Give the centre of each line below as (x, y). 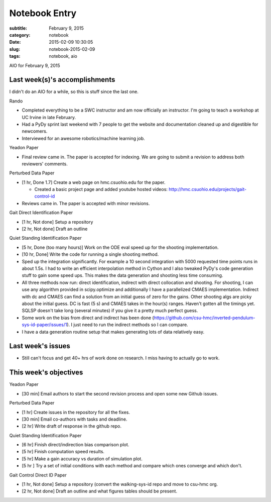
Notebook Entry (43, 13)
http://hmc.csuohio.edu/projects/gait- (208, 189)
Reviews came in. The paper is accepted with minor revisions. (86, 203)
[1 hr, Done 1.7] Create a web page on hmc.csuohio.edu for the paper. (94, 182)
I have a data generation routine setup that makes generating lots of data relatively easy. (113, 332)
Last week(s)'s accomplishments (62, 80)
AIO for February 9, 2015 (35, 65)
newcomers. (35, 131)
